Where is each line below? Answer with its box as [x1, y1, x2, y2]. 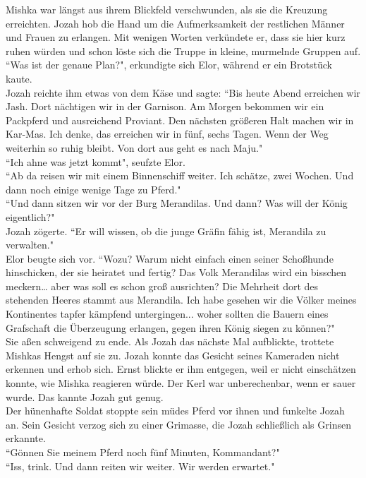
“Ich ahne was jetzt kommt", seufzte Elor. [6, 154, 185, 169]
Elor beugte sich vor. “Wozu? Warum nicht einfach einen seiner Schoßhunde [6, 251, 334, 265]
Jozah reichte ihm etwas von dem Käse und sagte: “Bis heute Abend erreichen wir [6, 85, 360, 100]
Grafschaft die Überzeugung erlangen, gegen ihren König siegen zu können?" [6, 320, 335, 335]
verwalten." [6, 237, 54, 252]
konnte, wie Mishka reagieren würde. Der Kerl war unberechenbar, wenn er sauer [6, 376, 356, 390]
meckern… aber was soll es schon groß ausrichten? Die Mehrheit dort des [6, 278, 319, 293]
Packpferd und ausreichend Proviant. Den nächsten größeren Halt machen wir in [6, 112, 354, 127]
